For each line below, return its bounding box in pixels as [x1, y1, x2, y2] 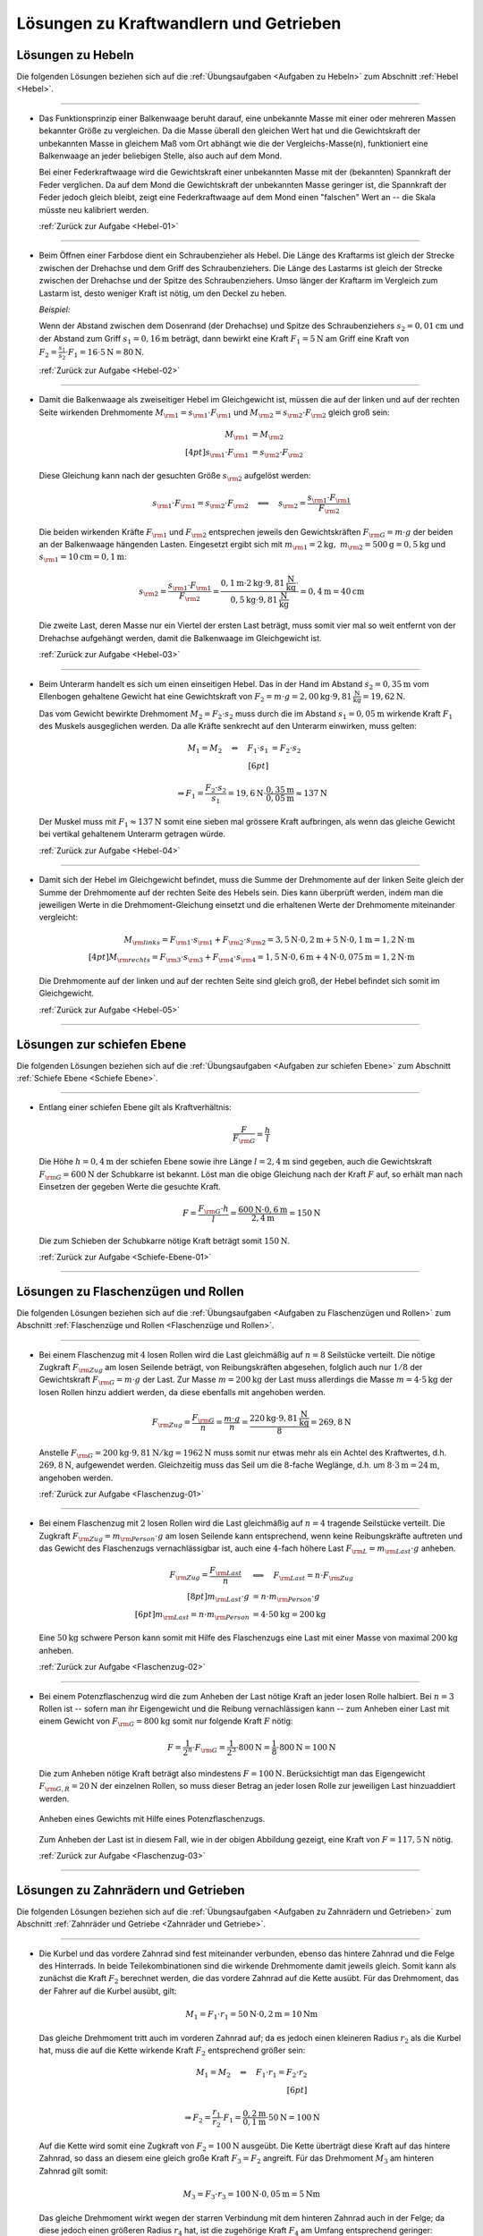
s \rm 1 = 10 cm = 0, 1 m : [38, 551, 127, 564]
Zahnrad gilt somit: [38, 2165, 108, 2176]
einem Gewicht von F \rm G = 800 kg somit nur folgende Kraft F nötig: [38, 1715, 293, 1729]
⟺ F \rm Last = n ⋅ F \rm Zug [252, 1570, 354, 1582]
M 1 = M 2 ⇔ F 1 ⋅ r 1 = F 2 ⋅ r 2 [195, 2067, 308, 2079]
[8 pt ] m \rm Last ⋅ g [186, 1592, 250, 1604]
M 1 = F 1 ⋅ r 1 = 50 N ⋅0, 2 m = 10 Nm [184, 2009, 318, 2021]
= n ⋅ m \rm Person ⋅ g [252, 1592, 320, 1604]
